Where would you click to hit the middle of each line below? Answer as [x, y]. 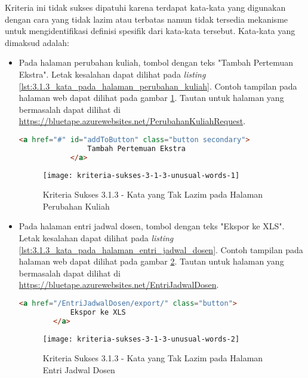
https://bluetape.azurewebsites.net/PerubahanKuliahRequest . [132, 121]
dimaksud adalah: [37, 42]
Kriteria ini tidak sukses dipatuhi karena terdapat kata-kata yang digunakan [145, 7]
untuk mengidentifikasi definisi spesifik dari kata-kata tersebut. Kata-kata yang [150, 31]
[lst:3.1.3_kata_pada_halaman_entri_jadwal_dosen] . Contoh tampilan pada [161, 249]
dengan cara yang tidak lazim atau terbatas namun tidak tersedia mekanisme [147, 19]
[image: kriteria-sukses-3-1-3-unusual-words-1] [141, 175]
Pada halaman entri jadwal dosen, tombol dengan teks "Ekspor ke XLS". [152, 226]
